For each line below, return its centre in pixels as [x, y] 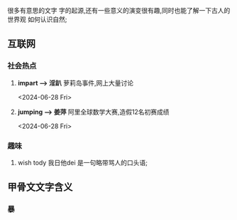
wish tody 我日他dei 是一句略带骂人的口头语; [82, 162]
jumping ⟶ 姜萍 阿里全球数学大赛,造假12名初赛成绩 [93, 112]
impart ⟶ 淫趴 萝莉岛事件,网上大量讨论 [75, 83]
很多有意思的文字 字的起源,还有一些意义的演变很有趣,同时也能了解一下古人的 [119, 10]
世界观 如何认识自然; [37, 19]
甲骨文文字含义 [40, 187]
